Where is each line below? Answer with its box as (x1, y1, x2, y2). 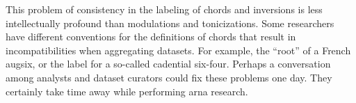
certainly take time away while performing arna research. (6, 84, 248, 98)
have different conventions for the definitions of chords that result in (6, 29, 296, 44)
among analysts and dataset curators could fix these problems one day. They (6, 70, 332, 84)
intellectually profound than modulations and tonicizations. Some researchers (6, 15, 334, 30)
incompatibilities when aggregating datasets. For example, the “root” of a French (6, 42, 351, 57)
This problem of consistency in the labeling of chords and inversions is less (6, 2, 323, 16)
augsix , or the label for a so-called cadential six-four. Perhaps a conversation (6, 56, 331, 71)
